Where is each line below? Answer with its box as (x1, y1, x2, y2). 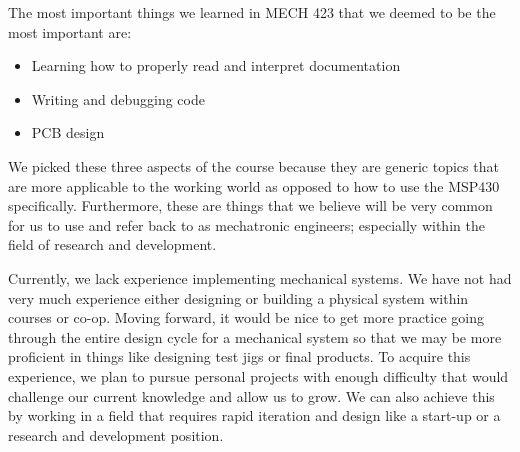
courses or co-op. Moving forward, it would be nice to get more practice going (8, 307, 484, 328)
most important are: (8, 21, 132, 42)
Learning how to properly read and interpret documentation (31, 55, 401, 76)
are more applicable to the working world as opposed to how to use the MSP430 (8, 175, 500, 196)
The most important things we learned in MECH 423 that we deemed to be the (8, 2, 496, 22)
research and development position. (8, 424, 224, 445)
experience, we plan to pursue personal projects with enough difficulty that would (8, 365, 509, 386)
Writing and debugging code (31, 88, 205, 109)
